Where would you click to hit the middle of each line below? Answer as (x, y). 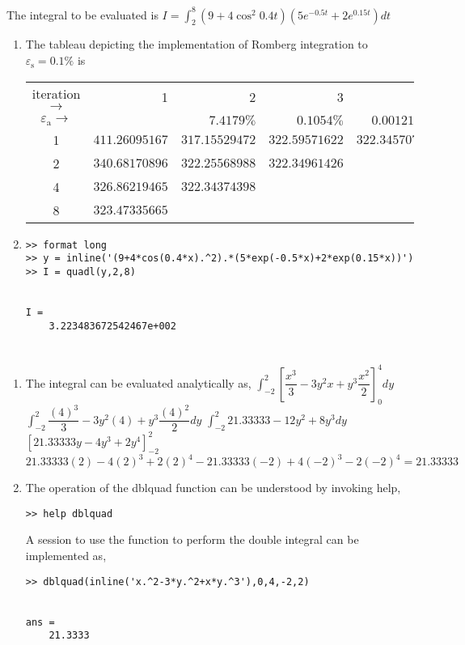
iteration (56, 93)
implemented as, (66, 555)
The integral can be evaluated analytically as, (138, 382)
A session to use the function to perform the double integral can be (192, 539)
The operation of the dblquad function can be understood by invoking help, (213, 488)
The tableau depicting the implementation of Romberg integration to (197, 44)
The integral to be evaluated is (82, 14)
